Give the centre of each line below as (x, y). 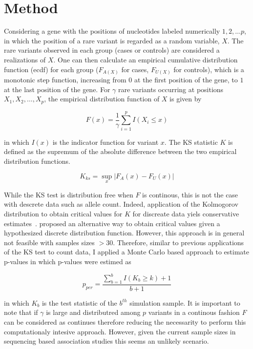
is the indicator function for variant (105, 142)
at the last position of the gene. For (57, 89)
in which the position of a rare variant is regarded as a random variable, (112, 40)
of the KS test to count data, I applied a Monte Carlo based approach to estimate (126, 252)
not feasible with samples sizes (49, 242)
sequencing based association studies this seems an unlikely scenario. (106, 341)
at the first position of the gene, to (186, 80)
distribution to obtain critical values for (63, 213)
